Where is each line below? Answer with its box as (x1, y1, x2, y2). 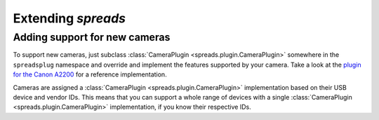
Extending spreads (13, 11, 126, 26)
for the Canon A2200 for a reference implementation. (13, 70, 168, 79)
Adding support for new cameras (13, 31, 171, 44)
